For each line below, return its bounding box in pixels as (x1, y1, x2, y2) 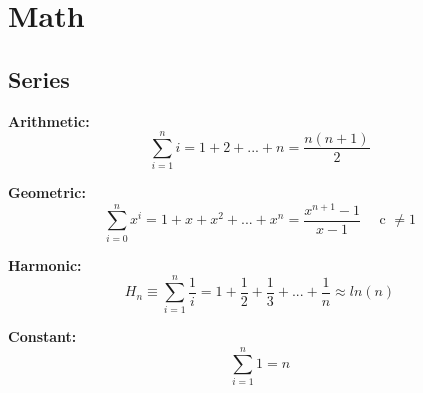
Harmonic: (8, 254, 82, 275)
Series (8, 63, 70, 94)
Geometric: (8, 182, 86, 203)
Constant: (8, 326, 77, 347)
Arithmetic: (8, 110, 90, 131)
